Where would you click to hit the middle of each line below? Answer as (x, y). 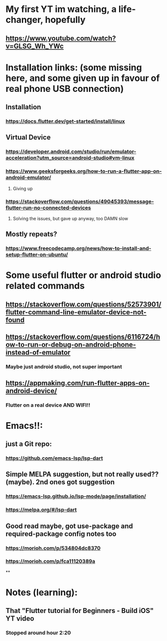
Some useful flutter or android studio (83, 275)
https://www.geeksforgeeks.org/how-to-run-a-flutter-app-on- (84, 171)
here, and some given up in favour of (83, 78)
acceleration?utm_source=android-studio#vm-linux (70, 158)
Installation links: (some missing (74, 67)
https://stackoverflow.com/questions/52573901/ (83, 304)
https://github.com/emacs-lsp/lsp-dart (54, 458)
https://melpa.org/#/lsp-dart (41, 510)
